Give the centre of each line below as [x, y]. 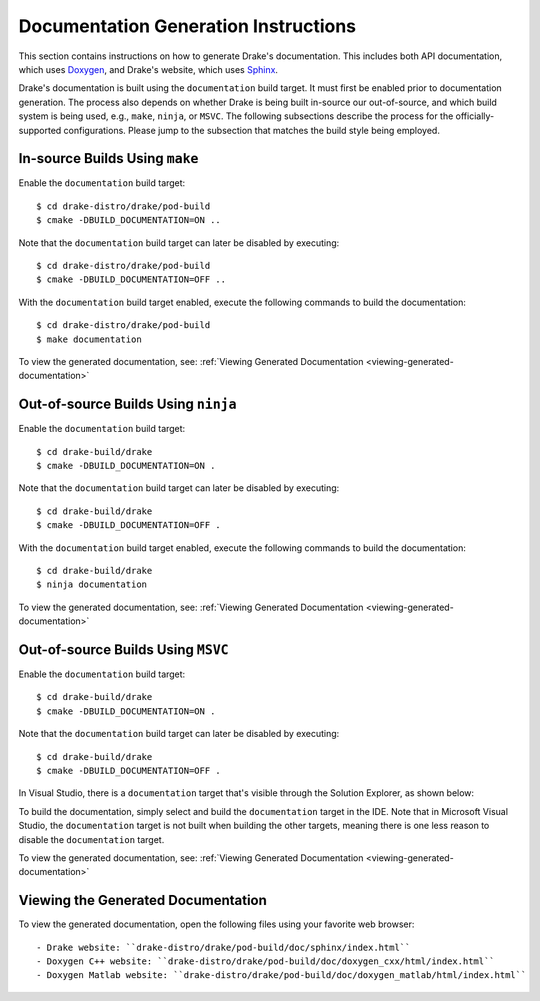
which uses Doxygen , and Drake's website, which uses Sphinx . [148, 69]
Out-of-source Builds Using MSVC [123, 649]
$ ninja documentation [92, 584]
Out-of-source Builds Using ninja [127, 404]
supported [40, 130]
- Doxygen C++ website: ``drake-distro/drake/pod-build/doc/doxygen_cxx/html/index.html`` [265, 961]
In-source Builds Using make [108, 158]
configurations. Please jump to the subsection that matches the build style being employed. [251, 130]
